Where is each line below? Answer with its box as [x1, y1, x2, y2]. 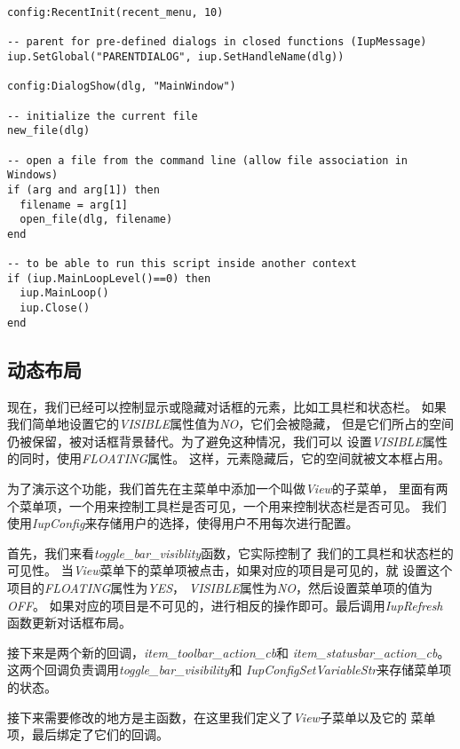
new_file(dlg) [7, 124, 91, 138]
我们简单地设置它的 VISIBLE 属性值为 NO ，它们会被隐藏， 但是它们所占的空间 [7, 414, 455, 433]
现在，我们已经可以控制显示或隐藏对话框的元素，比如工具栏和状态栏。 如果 [7, 397, 447, 415]
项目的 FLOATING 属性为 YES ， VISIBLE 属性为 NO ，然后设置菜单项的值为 [7, 578, 433, 596]
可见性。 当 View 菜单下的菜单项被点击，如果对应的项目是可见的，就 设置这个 [7, 561, 453, 579]
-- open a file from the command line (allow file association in [7, 154, 408, 167]
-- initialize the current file [7, 109, 198, 122]
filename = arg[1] [20, 198, 129, 211]
